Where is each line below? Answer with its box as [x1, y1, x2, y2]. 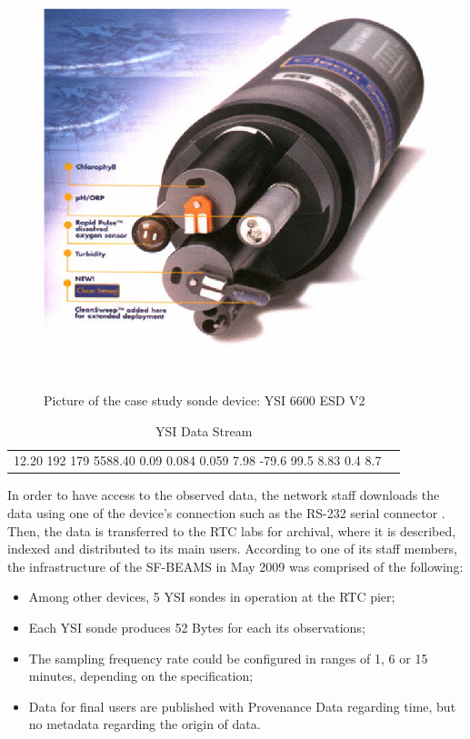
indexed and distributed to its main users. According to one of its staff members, [7, 539, 457, 558]
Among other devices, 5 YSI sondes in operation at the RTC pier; [28, 587, 395, 606]
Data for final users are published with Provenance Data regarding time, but [28, 696, 456, 715]
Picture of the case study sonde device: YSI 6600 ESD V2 [44, 390, 365, 409]
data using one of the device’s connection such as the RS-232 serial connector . [7, 504, 445, 523]
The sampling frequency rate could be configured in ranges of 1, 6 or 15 [28, 648, 428, 667]
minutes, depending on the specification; [28, 666, 254, 685]
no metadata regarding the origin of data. [28, 714, 261, 734]
